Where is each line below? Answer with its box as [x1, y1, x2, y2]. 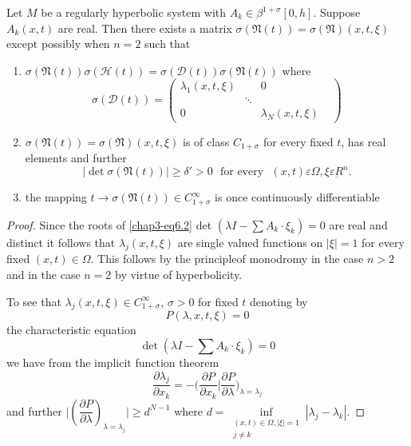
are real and [329, 216, 388, 233]
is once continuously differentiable [215, 189, 380, 205]
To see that [6, 293, 61, 309]
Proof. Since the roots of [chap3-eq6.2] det [6, 216, 212, 233]
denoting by [250, 293, 308, 309]
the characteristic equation [6, 321, 136, 338]
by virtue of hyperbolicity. [115, 265, 243, 282]
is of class [183, 133, 230, 149]
